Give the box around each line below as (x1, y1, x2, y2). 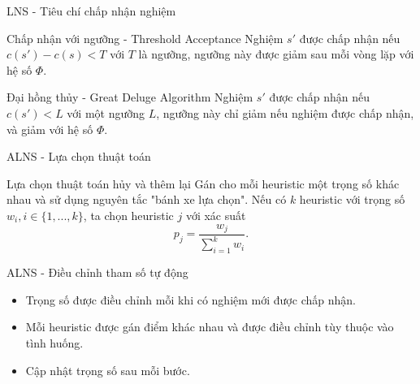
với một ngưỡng (67, 104, 145, 121)
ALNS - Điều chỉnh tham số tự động (6, 264, 188, 281)
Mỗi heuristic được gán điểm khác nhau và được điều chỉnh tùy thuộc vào (25, 318, 394, 335)
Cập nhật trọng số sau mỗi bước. (25, 361, 190, 378)
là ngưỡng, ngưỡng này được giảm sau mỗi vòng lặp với (138, 45, 414, 63)
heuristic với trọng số (299, 191, 405, 208)
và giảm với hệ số (6, 120, 93, 137)
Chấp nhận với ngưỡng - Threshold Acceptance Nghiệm (6, 29, 284, 46)
